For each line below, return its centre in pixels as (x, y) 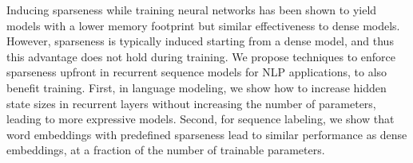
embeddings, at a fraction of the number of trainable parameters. (166, 150)
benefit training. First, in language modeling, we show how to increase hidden (197, 87)
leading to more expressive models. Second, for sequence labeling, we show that (201, 119)
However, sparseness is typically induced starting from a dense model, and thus (200, 41)
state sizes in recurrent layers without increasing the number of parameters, (191, 103)
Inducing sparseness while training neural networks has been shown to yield (192, 10)
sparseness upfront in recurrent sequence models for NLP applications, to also (197, 72)
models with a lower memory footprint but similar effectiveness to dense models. (203, 25)
